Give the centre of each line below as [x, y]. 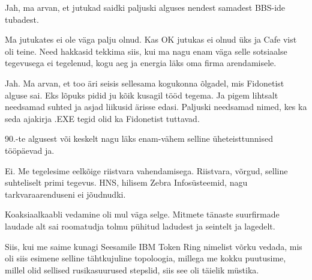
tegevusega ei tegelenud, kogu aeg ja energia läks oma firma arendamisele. [141, 63]
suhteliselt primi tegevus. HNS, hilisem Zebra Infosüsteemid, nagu [126, 182]
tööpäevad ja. [30, 150]
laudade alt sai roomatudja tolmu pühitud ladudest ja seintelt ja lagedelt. [140, 226]
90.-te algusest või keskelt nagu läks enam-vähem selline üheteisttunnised [139, 138]
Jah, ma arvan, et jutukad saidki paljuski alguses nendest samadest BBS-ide [145, 7]
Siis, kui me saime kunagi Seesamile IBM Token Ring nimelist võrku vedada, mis [154, 246]
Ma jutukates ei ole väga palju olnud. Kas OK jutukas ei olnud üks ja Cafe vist [151, 39]
